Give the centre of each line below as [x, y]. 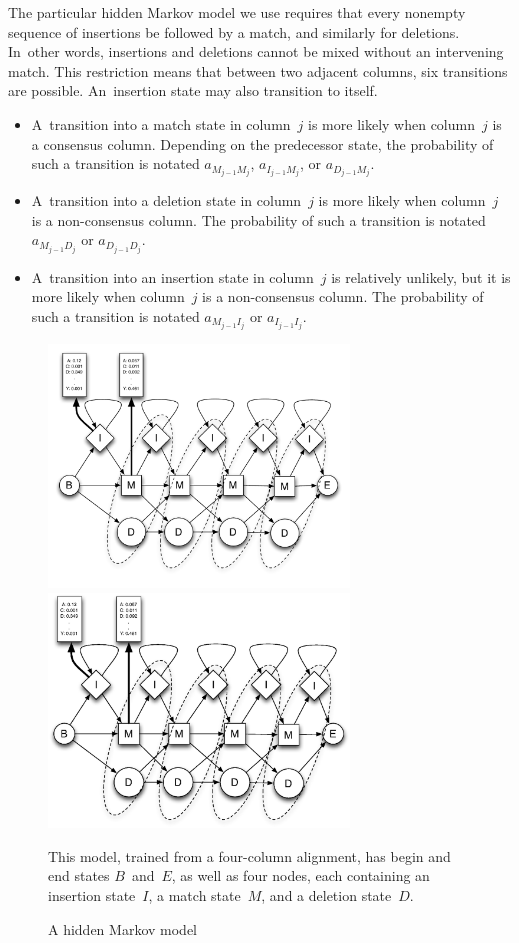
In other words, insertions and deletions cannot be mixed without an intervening [256, 51]
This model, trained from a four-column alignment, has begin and [249, 855]
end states [79, 875]
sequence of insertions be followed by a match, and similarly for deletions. [234, 31]
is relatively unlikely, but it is [421, 276]
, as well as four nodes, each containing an [300, 875]
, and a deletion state [326, 895]
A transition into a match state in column [161, 123]
